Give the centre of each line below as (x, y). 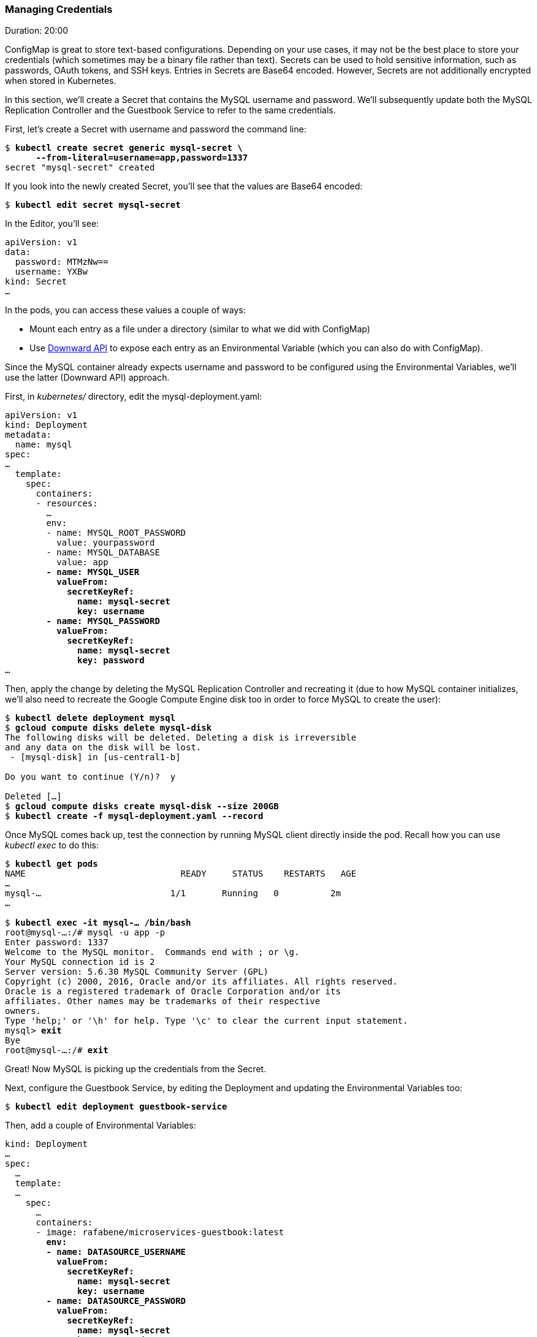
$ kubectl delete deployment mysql (90, 718)
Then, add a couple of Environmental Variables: (101, 1126)
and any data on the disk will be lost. (103, 748)
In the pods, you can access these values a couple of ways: (125, 310)
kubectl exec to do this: (52, 845)
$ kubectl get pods (51, 864)
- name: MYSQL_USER (93, 572)
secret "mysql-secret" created (80, 168)
